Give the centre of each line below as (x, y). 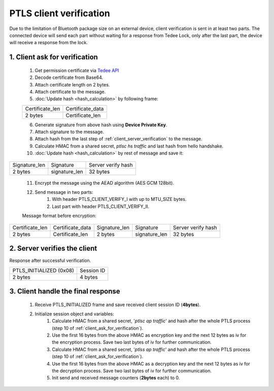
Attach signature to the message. (69, 132)
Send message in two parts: (64, 192)
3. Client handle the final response (65, 291)
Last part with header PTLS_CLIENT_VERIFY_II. (101, 206)
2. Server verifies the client (53, 248)
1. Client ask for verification (54, 57)
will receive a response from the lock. (49, 43)
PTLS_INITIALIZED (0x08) (43, 270)
